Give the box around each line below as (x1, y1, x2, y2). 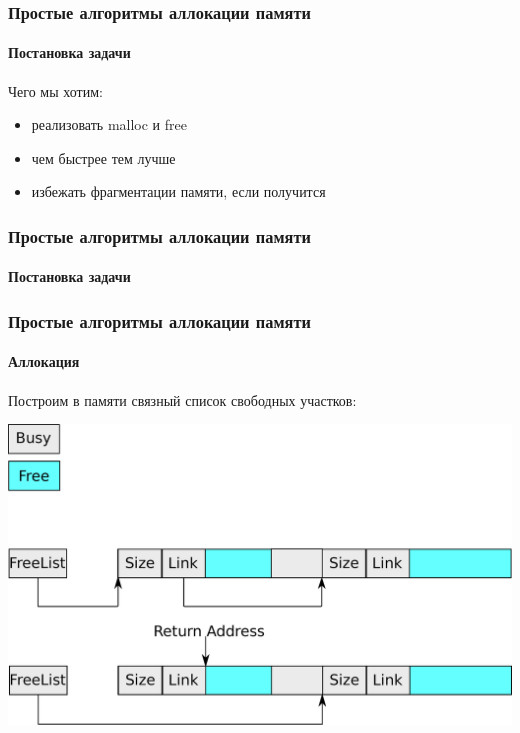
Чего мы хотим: (8, 80, 103, 101)
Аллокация (8, 351, 80, 372)
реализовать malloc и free (31, 114, 187, 135)
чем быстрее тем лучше (31, 147, 176, 168)
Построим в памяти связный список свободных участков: (8, 389, 357, 410)
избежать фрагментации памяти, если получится (31, 181, 326, 202)
